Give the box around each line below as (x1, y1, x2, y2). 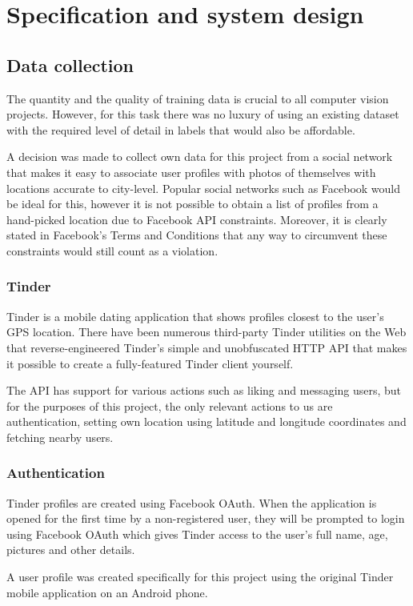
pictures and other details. (6, 541, 135, 558)
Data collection (6, 52, 134, 77)
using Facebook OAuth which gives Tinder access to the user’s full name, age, (6, 525, 388, 542)
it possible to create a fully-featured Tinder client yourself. (6, 355, 294, 371)
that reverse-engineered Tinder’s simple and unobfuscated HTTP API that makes (6, 339, 407, 355)
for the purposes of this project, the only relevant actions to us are (6, 397, 333, 414)
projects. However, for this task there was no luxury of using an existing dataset (6, 106, 399, 122)
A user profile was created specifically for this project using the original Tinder (6, 568, 394, 585)
